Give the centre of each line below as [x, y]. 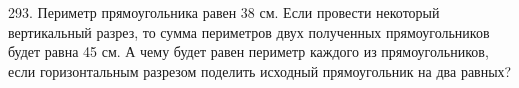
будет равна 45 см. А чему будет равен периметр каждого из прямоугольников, [248, 51]
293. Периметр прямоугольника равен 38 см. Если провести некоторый [224, 12]
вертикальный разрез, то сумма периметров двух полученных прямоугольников [249, 31]
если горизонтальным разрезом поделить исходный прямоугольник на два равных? [260, 70]
